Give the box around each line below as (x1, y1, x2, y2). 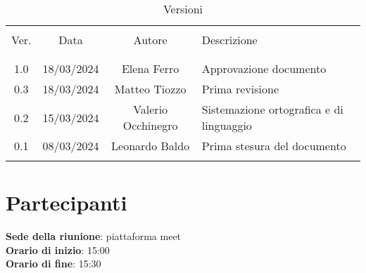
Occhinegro (122, 117, 178, 133)
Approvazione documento (201, 60, 327, 76)
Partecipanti (6, 188, 127, 217)
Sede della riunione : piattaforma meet (6, 229, 182, 244)
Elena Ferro (121, 60, 179, 76)
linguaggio (201, 117, 252, 133)
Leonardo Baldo (111, 138, 190, 154)
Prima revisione (201, 81, 279, 97)
